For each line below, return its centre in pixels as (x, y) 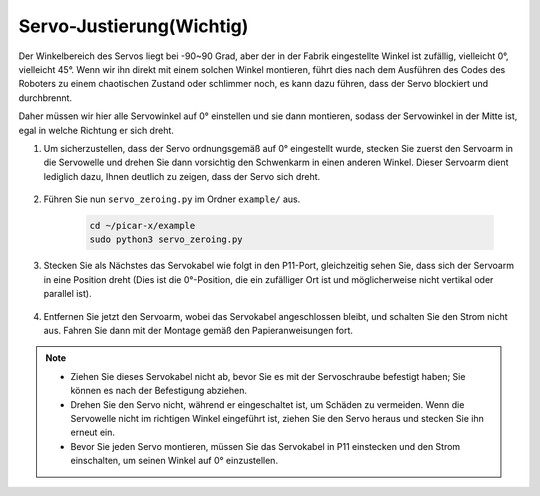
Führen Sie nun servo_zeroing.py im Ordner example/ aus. (172, 199)
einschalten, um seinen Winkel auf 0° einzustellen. (174, 461)
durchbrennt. (45, 97)
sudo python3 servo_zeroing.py (166, 239)
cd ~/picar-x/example (142, 226)
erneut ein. (92, 432)
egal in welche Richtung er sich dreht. (96, 130)
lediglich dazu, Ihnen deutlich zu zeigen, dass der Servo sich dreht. (182, 176)
